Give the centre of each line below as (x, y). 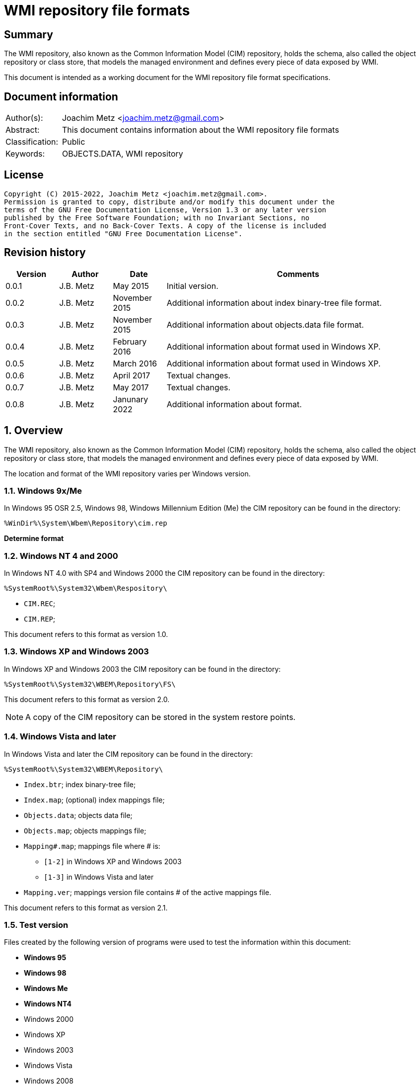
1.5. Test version (36, 925)
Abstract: (23, 130)
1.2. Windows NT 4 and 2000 (61, 556)
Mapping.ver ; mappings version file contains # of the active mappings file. (148, 892)
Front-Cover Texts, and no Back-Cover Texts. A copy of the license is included (165, 226)
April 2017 (132, 375)
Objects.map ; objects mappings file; (85, 830)
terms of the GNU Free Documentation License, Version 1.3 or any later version (165, 210)
